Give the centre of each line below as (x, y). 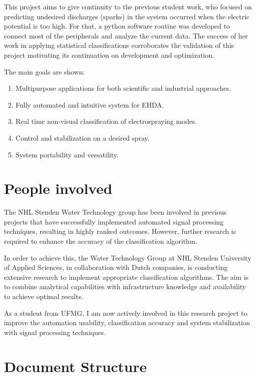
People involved (58, 188)
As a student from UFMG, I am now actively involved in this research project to (126, 313)
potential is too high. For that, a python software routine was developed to (117, 26)
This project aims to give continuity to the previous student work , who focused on (128, 6)
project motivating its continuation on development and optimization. (109, 55)
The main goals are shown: (44, 71)
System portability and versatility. (67, 154)
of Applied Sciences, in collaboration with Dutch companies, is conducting (116, 267)
